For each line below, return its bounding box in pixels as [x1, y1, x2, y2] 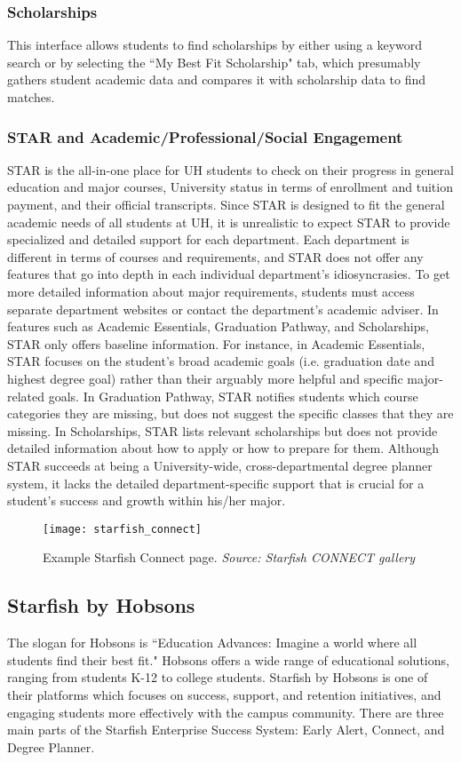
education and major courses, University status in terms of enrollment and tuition [7, 178, 453, 196]
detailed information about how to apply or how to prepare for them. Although [7, 439, 439, 457]
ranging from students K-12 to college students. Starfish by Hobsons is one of [7, 668, 428, 687]
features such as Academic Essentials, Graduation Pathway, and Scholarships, [7, 317, 429, 336]
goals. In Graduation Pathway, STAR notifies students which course [48, 386, 418, 405]
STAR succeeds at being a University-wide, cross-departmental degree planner [7, 456, 433, 474]
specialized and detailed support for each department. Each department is [7, 230, 409, 249]
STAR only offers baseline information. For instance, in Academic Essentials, [7, 334, 425, 353]
